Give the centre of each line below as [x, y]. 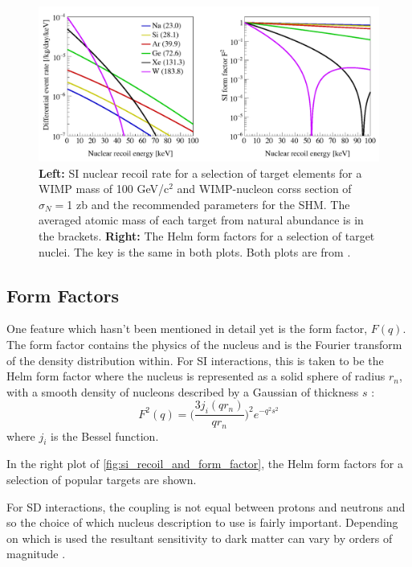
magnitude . [36, 554]
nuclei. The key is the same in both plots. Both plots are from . [195, 251]
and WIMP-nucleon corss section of [264, 189]
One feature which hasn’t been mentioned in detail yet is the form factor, [187, 329]
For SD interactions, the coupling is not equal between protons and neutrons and [206, 506]
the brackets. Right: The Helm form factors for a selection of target [207, 235]
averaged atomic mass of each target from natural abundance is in [201, 220]
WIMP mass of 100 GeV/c [104, 189]
